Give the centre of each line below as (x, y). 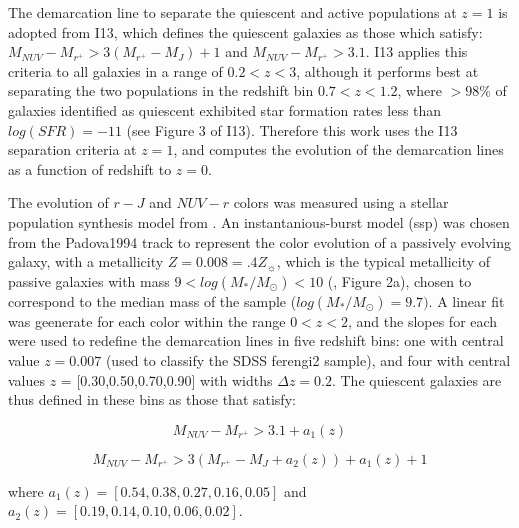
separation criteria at (72, 149)
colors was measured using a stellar (341, 202)
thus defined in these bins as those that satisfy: (152, 399)
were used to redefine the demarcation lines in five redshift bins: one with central (256, 340)
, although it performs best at (387, 70)
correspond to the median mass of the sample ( (152, 300)
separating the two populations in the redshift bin (161, 90)
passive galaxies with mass (89, 280)
